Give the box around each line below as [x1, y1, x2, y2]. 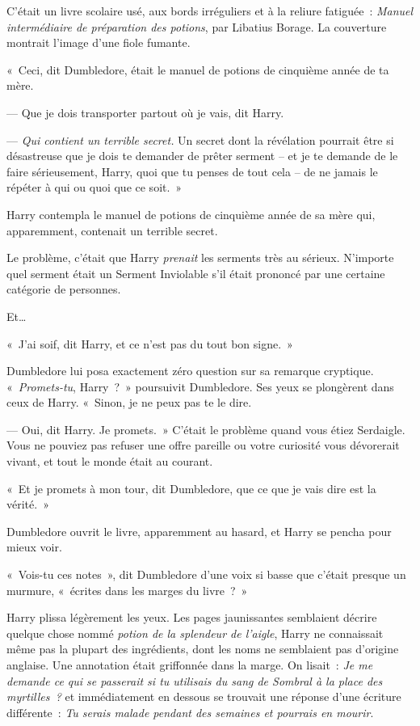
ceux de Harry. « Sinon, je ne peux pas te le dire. [6, 394, 252, 411]
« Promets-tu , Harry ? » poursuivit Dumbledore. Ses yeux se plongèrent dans [6, 378, 394, 395]
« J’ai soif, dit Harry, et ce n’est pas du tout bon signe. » [6, 335, 293, 352]
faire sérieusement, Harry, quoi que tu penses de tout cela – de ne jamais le [6, 163, 378, 179]
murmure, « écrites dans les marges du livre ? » [6, 581, 248, 598]
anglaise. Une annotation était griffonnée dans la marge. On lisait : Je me [6, 656, 373, 673]
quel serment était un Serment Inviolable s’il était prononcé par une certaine [6, 264, 385, 281]
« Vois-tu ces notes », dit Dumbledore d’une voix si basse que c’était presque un [6, 566, 406, 583]
